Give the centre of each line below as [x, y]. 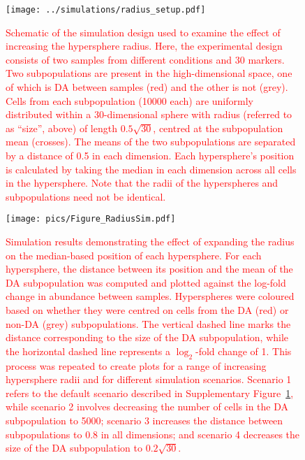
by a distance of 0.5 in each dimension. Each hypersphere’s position [150, 155]
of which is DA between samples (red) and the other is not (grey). [147, 87]
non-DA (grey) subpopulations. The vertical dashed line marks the [148, 323]
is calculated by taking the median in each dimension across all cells [151, 169]
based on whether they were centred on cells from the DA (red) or [147, 310]
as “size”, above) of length [61, 128]
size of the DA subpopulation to [74, 448]
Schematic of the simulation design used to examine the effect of [143, 32]
